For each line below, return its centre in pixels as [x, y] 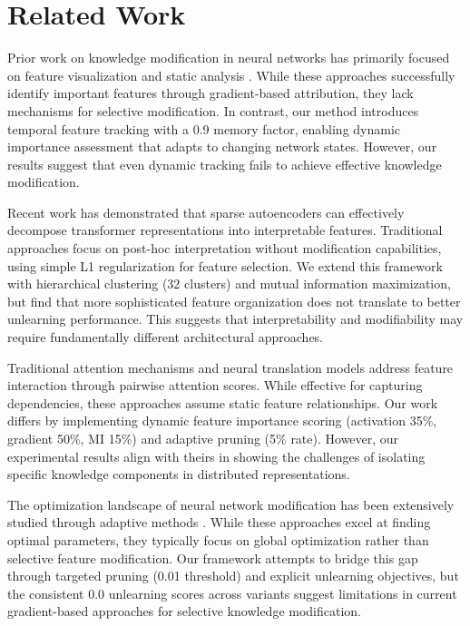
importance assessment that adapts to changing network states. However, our [222, 147]
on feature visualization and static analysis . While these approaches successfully [231, 75]
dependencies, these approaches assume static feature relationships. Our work [223, 402]
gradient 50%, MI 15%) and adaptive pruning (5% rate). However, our [203, 438]
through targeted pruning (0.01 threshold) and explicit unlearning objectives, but [233, 576]
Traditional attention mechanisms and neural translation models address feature [230, 367]
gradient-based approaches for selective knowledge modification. [185, 611]
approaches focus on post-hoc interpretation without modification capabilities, [225, 248]
